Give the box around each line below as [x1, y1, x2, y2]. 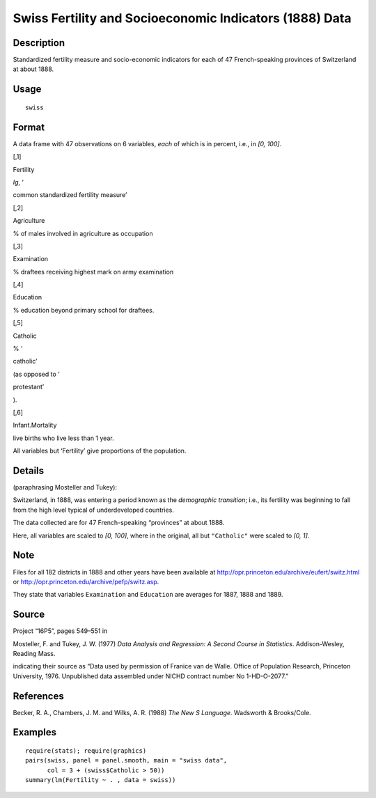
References [13, 690, 64, 702]
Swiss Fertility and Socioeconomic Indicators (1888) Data [13, 10, 352, 26]
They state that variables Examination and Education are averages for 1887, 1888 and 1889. [13, 590, 283, 599]
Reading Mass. [13, 649, 56, 657]
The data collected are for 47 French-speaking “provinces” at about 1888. [13, 519, 225, 527]
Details [13, 464, 45, 476]
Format [13, 121, 45, 133]
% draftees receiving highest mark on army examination [13, 267, 174, 276]
